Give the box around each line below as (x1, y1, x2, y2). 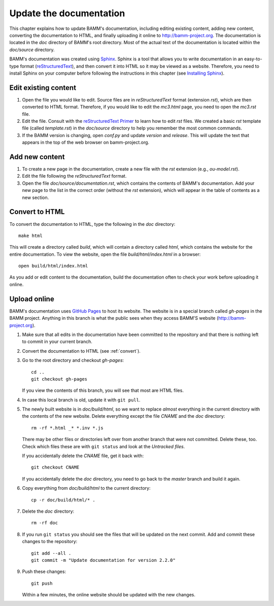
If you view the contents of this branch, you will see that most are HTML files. (22, 387, 184, 393)
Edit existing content (9, 83, 76, 92)
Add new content (9, 152, 65, 161)
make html (18, 232, 43, 239)
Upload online (9, 294, 54, 303)
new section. (22, 194, 49, 200)
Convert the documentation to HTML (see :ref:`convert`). (22, 348, 141, 354)
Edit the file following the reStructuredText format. (22, 173, 127, 179)
